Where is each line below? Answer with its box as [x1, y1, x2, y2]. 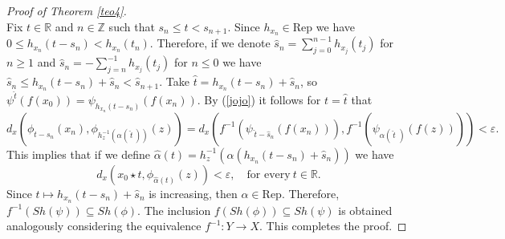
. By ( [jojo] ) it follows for [197, 91, 321, 107]
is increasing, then [149, 184, 238, 201]
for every [246, 168, 291, 180]
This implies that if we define [6, 145, 151, 162]
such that [108, 18, 155, 34]
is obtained [338, 201, 393, 218]
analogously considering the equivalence [6, 217, 202, 234]
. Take [159, 73, 189, 90]
